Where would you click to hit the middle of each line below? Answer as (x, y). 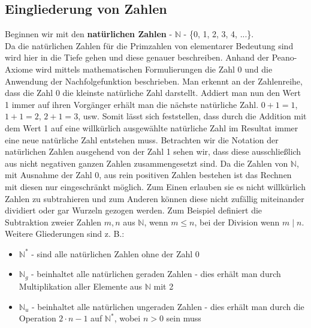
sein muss (184, 318)
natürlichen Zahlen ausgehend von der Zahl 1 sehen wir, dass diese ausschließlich (153, 151)
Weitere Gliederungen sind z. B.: (65, 234)
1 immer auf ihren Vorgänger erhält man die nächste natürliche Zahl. (132, 104)
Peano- (284, 57)
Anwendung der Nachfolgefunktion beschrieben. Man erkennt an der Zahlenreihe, (154, 81)
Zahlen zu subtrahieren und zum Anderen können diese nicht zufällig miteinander (155, 198)
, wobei (127, 318)
